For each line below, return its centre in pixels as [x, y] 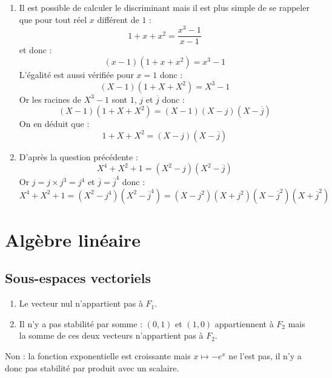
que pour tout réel [53, 19]
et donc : [35, 50]
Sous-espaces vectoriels [78, 278]
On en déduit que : [54, 124]
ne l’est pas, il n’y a [265, 355]
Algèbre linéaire [73, 239]
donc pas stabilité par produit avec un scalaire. [92, 367]
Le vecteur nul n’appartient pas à [81, 303]
